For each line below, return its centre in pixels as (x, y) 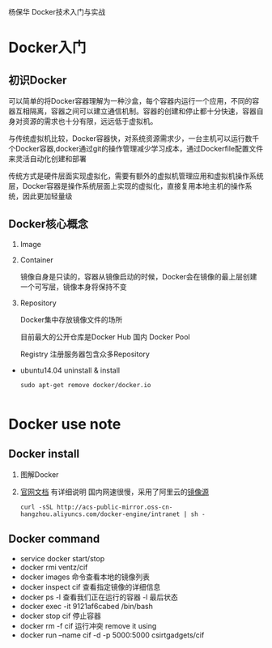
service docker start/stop (62, 558)
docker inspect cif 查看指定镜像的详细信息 (90, 586)
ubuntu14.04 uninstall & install (70, 370)
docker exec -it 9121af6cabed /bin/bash (87, 606)
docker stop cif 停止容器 (60, 616)
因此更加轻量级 (47, 196)
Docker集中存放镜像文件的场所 (71, 319)
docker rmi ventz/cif (54, 567)
